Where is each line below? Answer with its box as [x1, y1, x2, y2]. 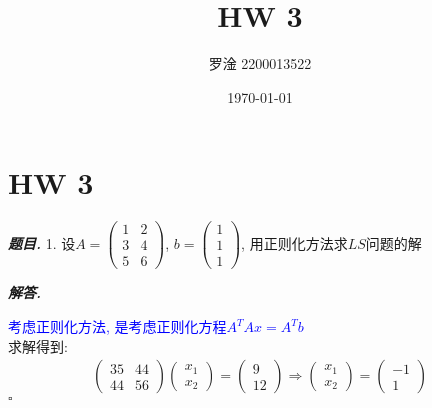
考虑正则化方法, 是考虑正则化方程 [8, 316, 227, 336]
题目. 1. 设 [8, 232, 76, 253]
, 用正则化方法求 [241, 232, 348, 253]
